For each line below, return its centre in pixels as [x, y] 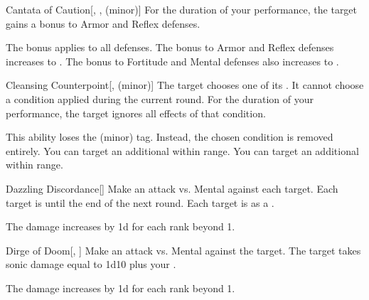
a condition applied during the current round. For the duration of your [160, 98]
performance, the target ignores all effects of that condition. [136, 113]
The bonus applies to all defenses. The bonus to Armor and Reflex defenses [170, 47]
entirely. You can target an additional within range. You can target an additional [182, 150]
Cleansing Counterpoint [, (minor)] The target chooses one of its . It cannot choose [185, 85]
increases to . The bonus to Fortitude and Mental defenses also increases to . [172, 61]
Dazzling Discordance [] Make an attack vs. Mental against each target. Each [172, 188]
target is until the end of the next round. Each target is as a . [140, 202]
